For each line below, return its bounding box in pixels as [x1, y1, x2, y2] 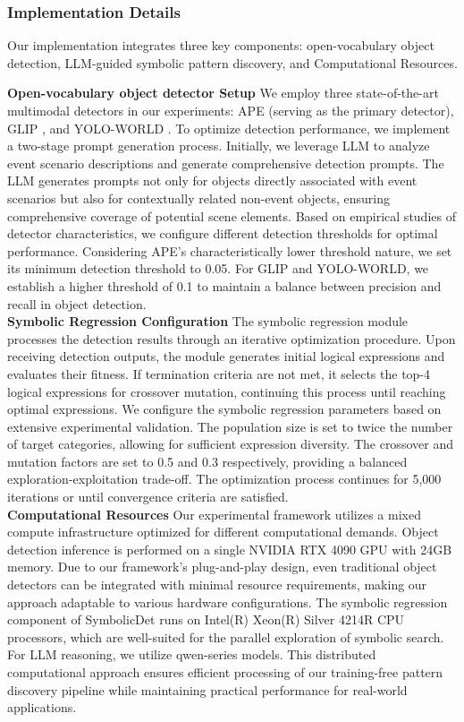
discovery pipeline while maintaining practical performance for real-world [7, 680, 408, 699]
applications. [7, 698, 77, 717]
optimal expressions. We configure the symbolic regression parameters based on [7, 400, 442, 418]
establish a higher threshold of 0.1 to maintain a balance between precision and [7, 276, 442, 295]
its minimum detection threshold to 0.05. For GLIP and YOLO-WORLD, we [7, 259, 429, 278]
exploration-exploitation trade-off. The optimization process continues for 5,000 [7, 469, 442, 488]
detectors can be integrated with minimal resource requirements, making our [7, 575, 427, 594]
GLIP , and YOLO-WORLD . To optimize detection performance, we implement [7, 118, 451, 137]
